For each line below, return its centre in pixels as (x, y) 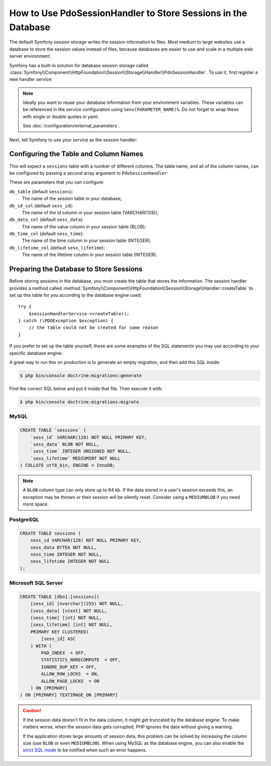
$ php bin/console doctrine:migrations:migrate (79, 402)
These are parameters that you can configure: (57, 182)
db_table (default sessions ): (41, 191)
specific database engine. (36, 353)
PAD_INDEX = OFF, (63, 653)
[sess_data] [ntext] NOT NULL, (69, 611)
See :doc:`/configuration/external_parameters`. (71, 126)
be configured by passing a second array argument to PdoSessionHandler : (89, 173)
